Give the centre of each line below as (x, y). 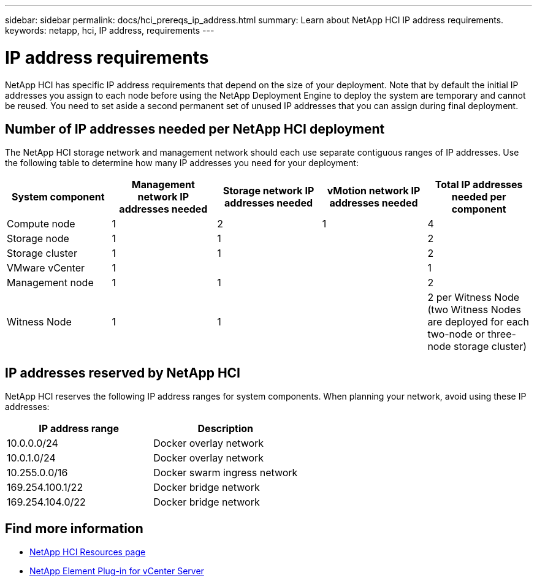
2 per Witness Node (474, 298)
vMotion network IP (374, 191)
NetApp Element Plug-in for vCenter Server (117, 571)
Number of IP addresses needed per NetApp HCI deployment (195, 129)
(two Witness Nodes (474, 310)
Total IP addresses (479, 185)
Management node (50, 283)
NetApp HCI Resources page (88, 552)
